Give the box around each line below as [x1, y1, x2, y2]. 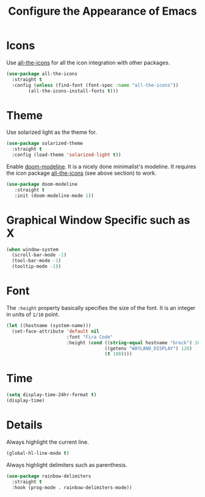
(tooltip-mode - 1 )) [12, 263, 62, 270]
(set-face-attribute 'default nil [12, 328, 99, 334]
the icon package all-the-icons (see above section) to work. [6, 169, 157, 177]
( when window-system [6, 246, 59, 252]
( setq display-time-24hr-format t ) [6, 392, 97, 398]
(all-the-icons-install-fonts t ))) [28, 87, 119, 94]
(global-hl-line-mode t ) [6, 450, 70, 456]
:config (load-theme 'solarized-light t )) [12, 152, 121, 158]
